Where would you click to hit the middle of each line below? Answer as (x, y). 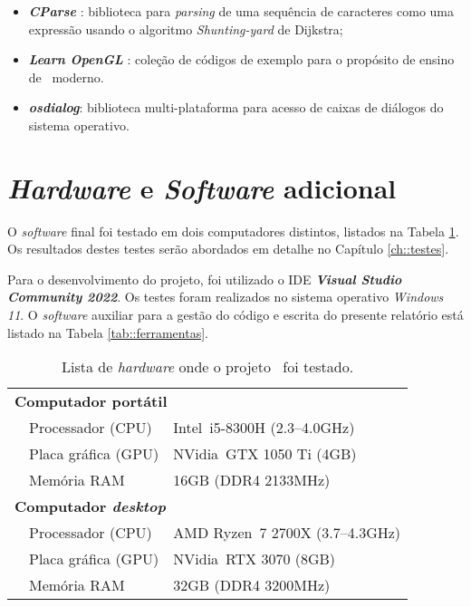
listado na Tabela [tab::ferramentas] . (108, 332)
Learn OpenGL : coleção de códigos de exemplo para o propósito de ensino (241, 59)
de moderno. (66, 77)
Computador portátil (91, 401)
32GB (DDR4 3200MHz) (252, 585)
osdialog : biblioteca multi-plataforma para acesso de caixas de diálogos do (236, 107)
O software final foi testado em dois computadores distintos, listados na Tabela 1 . (233, 231)
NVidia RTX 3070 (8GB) (255, 559)
